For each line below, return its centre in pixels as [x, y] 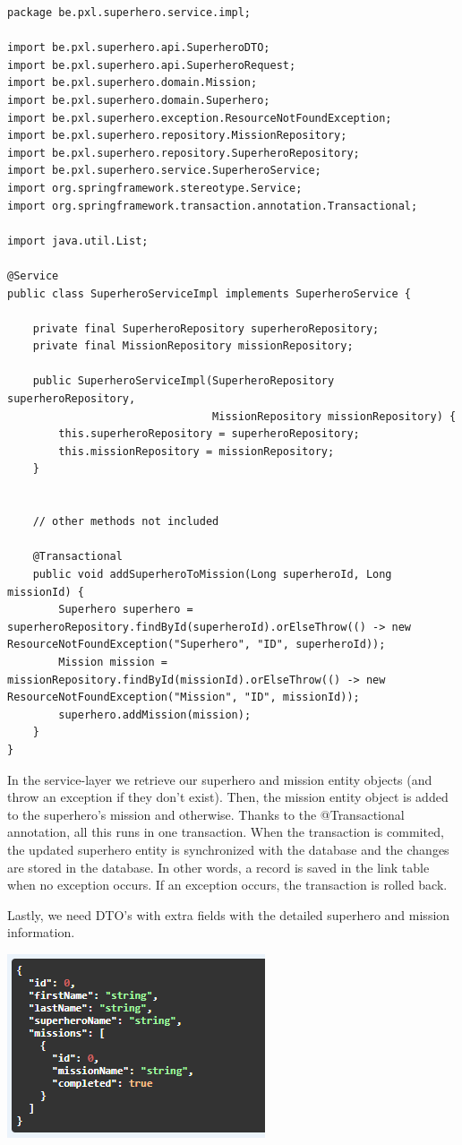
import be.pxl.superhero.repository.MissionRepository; [177, 136]
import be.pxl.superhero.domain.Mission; [133, 83]
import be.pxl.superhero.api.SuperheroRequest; [152, 65]
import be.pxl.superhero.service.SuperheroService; [164, 171]
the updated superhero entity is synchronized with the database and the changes [228, 849]
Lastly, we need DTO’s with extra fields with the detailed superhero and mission [229, 914]
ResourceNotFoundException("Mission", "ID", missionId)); [184, 697]
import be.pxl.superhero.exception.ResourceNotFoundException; [200, 118]
